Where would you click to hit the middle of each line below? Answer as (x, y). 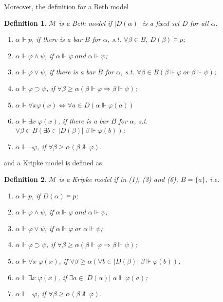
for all (199, 23)
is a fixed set (161, 23)
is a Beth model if (85, 23)
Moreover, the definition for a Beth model (66, 6)
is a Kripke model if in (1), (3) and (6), (118, 179)
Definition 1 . (25, 23)
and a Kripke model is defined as (53, 163)
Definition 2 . (25, 179)
